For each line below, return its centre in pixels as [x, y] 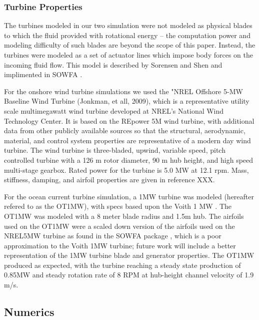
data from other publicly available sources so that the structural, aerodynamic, [125, 130]
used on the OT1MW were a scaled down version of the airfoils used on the [119, 226]
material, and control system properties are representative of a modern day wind [127, 140]
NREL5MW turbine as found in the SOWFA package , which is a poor [113, 236]
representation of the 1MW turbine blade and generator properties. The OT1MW [129, 255]
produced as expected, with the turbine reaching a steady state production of [122, 265]
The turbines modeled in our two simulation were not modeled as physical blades [128, 25]
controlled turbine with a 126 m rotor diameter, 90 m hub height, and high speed [129, 159]
